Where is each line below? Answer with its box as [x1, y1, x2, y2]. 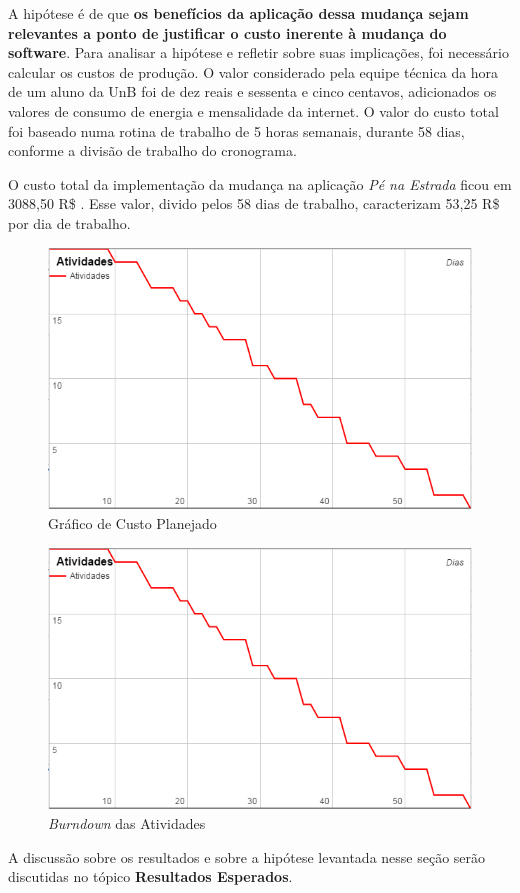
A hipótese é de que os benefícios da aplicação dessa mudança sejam [8, 3, 469, 23]
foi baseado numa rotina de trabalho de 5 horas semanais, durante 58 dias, [8, 120, 465, 141]
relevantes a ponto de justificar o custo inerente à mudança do [8, 22, 447, 43]
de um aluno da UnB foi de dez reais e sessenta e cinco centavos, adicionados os [8, 81, 497, 102]
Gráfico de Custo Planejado [48, 512, 217, 533]
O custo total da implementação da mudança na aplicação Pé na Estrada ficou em [8, 173, 512, 194]
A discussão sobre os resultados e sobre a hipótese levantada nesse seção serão [8, 846, 486, 867]
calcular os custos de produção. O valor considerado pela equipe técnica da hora [8, 61, 499, 82]
